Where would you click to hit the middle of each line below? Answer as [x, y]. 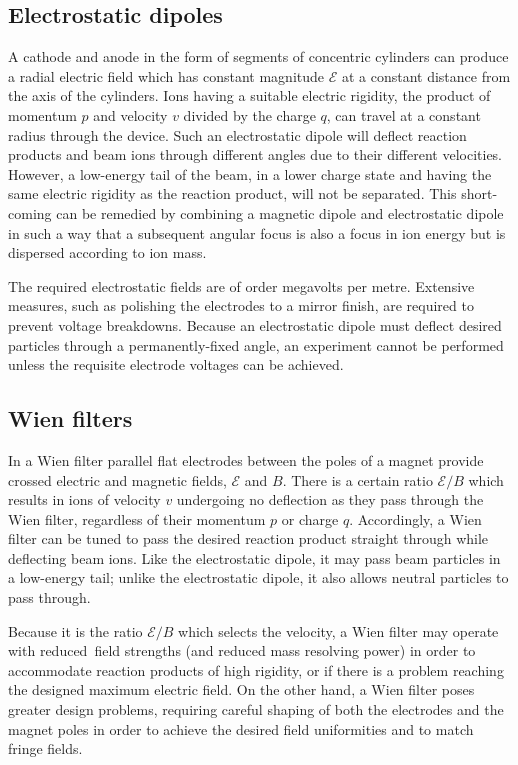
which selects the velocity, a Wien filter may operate [338, 630]
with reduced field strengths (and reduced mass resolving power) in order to [242, 650]
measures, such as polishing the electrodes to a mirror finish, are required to [241, 305]
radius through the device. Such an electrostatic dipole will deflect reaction [237, 134]
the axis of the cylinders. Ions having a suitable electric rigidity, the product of [249, 95]
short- [479, 193]
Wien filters [70, 418]
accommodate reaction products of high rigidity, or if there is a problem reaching [256, 669]
